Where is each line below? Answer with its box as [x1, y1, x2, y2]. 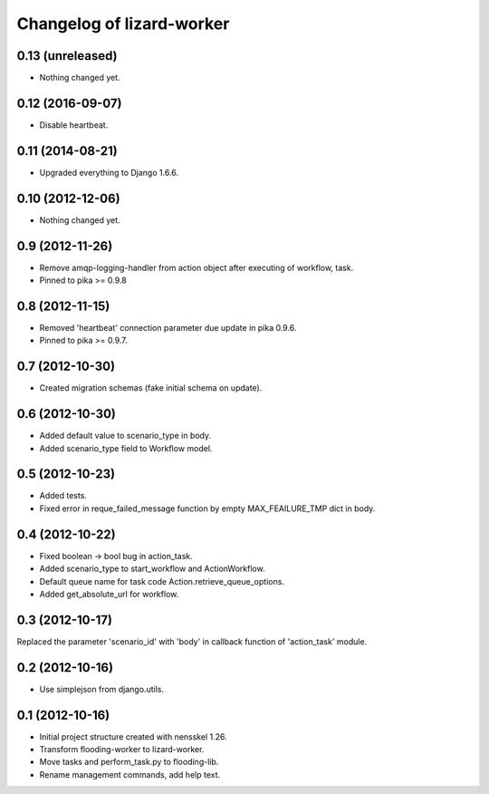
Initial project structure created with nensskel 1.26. [39, 731, 227, 742]
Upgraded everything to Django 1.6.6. [39, 167, 179, 178]
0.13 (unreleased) [16, 48, 118, 63]
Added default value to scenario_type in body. [39, 431, 212, 441]
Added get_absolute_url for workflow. [39, 588, 179, 599]
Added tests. [39, 490, 88, 501]
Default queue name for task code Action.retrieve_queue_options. [39, 576, 285, 586]
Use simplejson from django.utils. [39, 683, 165, 694]
